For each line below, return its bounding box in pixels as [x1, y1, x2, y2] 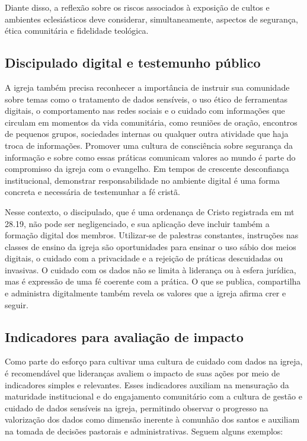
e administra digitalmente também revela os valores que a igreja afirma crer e [5, 287, 286, 299]
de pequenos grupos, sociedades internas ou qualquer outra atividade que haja [5, 127, 289, 140]
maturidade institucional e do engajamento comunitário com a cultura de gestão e [5, 390, 302, 402]
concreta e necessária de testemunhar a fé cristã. [5, 186, 180, 198]
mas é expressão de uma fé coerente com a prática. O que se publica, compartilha [5, 275, 301, 287]
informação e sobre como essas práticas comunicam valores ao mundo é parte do [5, 151, 296, 163]
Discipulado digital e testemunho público [5, 53, 261, 72]
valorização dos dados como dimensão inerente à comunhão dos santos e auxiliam [5, 413, 300, 426]
